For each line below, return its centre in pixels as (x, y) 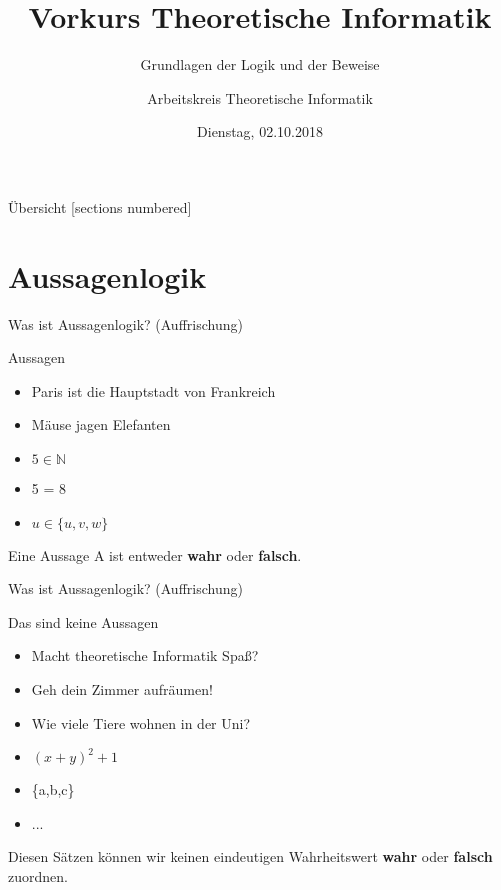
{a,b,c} (53, 789)
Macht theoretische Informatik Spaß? (145, 655)
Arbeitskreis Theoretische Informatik (260, 97)
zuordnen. (38, 875)
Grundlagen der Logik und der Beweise (260, 64)
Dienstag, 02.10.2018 (260, 131)
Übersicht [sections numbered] (100, 206)
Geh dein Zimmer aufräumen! (122, 688)
